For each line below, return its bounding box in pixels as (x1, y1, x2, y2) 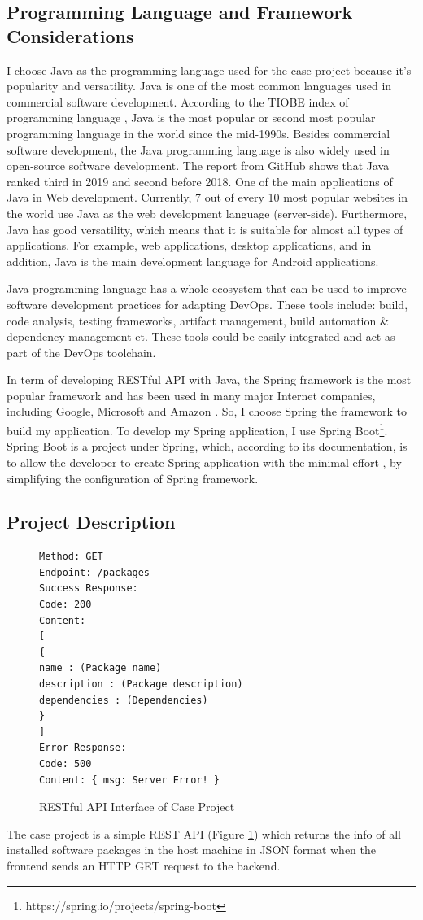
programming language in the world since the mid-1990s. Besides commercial (7, 124, 390, 142)
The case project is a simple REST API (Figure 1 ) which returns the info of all (7, 825, 402, 842)
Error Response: (39, 742, 127, 754)
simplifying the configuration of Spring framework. (7, 469, 259, 486)
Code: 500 (39, 758, 92, 770)
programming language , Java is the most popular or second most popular (7, 109, 376, 126)
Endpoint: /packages (39, 566, 150, 578)
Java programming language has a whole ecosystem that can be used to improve (7, 280, 407, 297)
